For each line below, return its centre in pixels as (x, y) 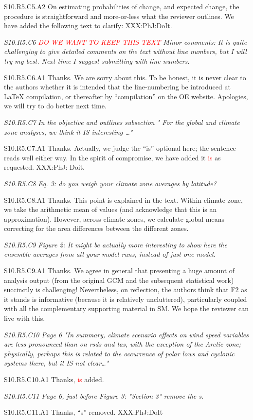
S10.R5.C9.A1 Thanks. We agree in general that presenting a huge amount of (119, 271)
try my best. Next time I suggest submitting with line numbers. (97, 61)
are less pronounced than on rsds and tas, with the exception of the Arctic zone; (123, 344)
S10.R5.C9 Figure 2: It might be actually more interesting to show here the (116, 244)
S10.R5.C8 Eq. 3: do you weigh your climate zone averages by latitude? (110, 183)
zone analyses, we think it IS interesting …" (68, 131)
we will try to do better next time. (55, 106)
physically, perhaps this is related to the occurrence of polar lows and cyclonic (119, 353)
